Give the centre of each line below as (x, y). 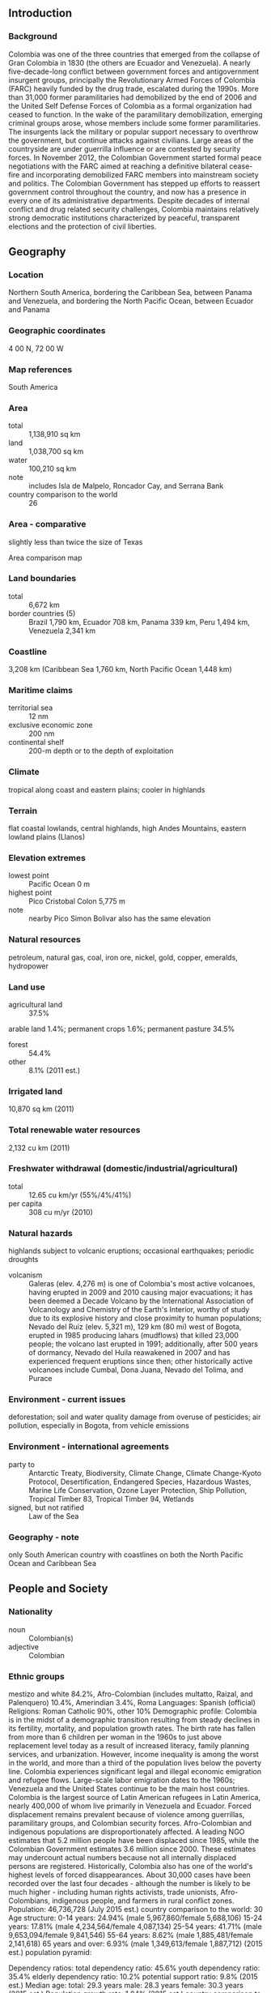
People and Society (58, 1589)
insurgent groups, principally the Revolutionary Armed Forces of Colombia (132, 79)
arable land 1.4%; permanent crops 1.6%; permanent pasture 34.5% (122, 1029)
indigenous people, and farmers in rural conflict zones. (143, 1901)
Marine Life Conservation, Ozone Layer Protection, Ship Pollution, (138, 1490)
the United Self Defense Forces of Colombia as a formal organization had (130, 105)
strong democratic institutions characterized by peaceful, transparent (124, 217)
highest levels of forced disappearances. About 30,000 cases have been (129, 1875)
